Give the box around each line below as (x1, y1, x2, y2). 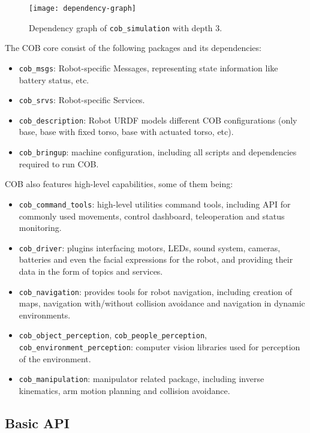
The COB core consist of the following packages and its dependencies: (5, 41, 261, 54)
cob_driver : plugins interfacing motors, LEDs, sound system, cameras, (19, 241, 281, 254)
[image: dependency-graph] (29, 4, 136, 13)
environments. (19, 308, 71, 321)
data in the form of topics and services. (19, 265, 163, 277)
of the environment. (19, 352, 91, 365)
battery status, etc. (19, 73, 89, 86)
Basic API (5, 413, 70, 432)
